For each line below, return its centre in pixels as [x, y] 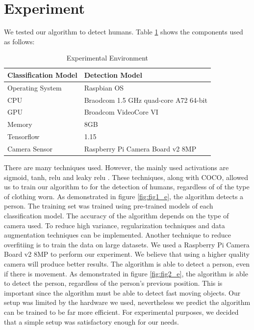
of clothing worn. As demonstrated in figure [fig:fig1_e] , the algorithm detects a [124, 196]
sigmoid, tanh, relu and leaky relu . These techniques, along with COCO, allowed [126, 177]
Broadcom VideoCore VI [121, 112]
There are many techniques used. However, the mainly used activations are [116, 167]
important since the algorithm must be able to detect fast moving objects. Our [122, 292]
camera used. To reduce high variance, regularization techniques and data [114, 225]
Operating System [35, 87]
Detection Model [113, 75]
